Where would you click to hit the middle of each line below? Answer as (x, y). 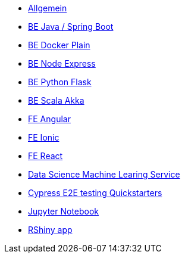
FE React (46, 156)
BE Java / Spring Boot (71, 27)
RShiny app (50, 230)
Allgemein (48, 8)
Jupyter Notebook (64, 211)
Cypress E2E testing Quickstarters (95, 193)
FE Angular (49, 119)
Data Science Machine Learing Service (104, 174)
